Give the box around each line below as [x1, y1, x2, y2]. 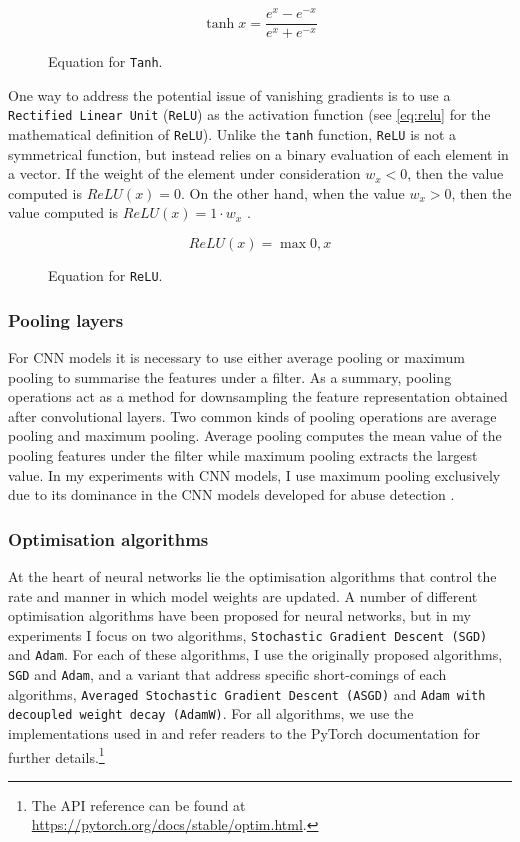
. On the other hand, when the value [181, 182, 405, 203]
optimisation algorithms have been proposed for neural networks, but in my [8, 605, 471, 626]
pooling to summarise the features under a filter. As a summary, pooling [8, 366, 452, 387]
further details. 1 [8, 743, 105, 767]
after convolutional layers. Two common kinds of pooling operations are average [8, 405, 497, 426]
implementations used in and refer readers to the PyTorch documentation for [8, 722, 481, 743]
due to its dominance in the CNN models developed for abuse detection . [8, 484, 455, 505]
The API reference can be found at [31, 794, 246, 815]
